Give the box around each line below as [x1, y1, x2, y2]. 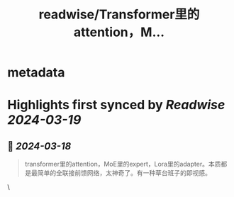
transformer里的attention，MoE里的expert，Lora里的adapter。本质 [24, 160, 221, 169]
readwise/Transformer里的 [38, 6, 200, 23]
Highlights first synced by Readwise [7, 97, 225, 113]
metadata [7, 64, 65, 81]
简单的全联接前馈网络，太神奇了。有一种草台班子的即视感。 [37, 169, 211, 177]
